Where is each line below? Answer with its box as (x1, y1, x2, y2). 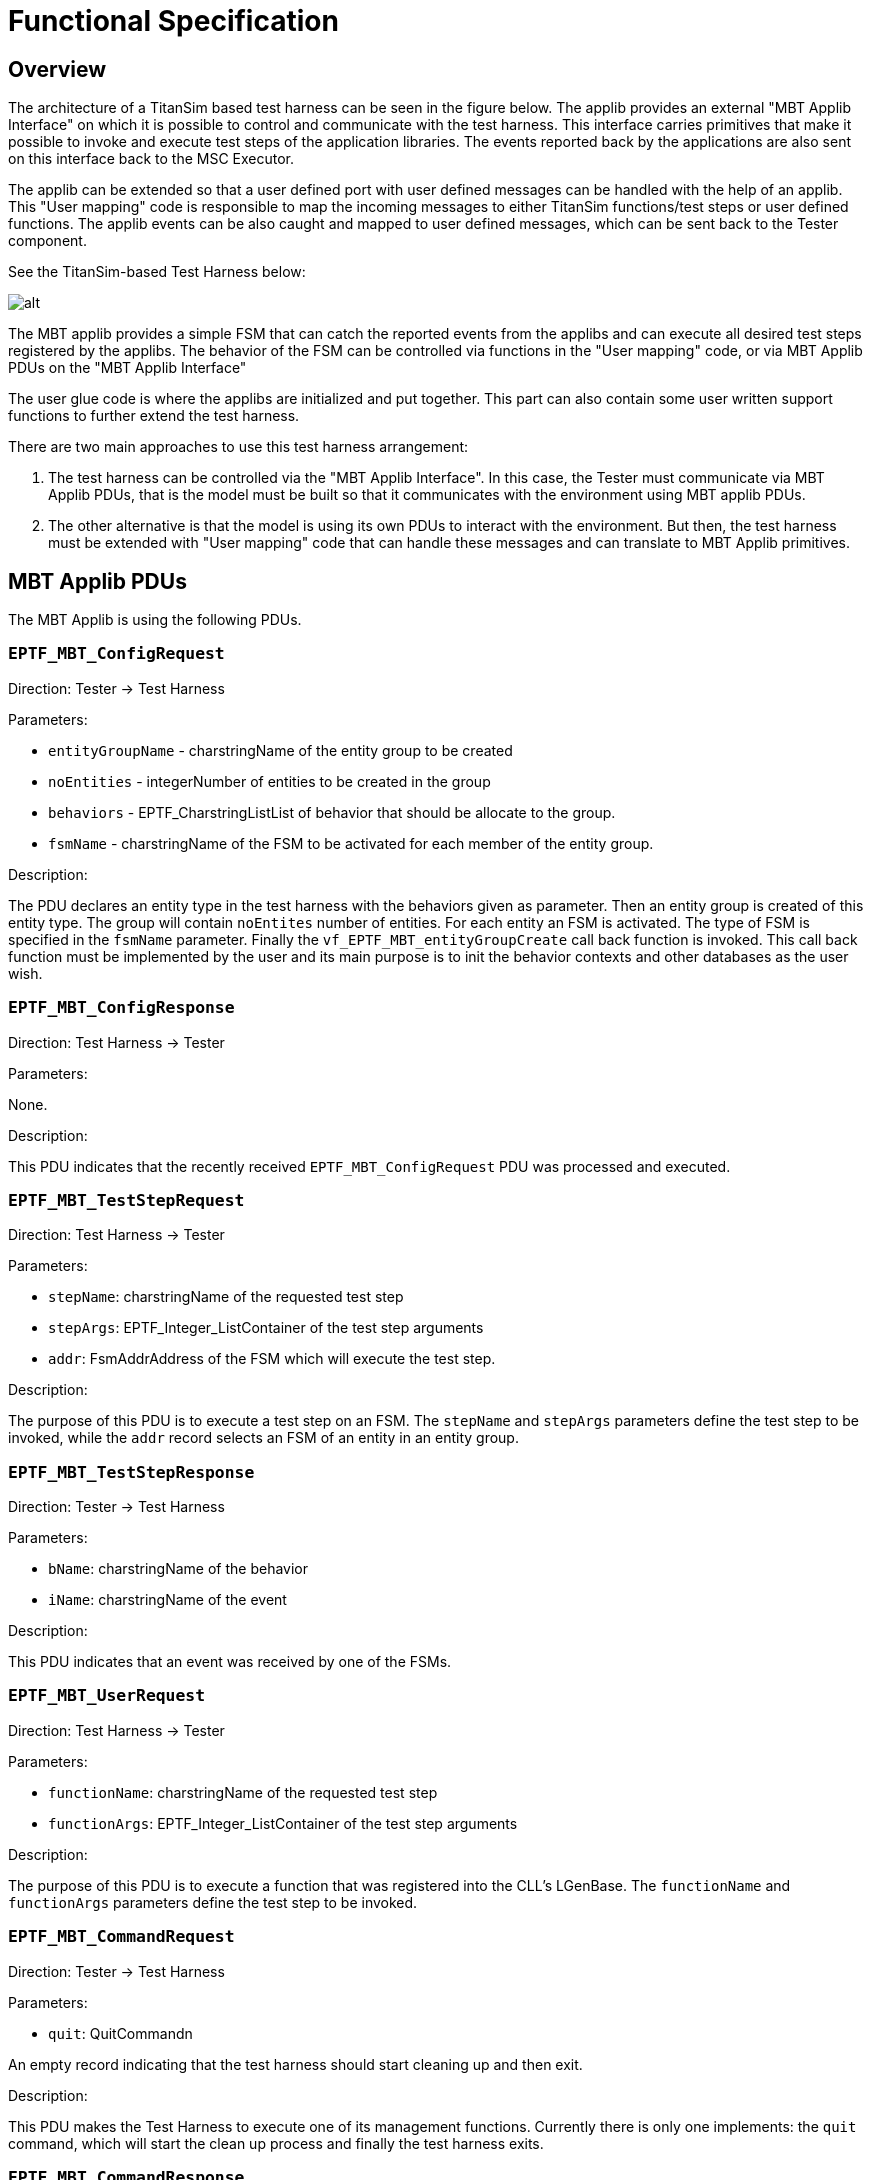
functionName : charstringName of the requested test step (48, 1783, 438, 1801)
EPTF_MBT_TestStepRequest (8, 1190, 245, 1210)
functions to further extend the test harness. (8, 407, 300, 425)
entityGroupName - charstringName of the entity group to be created (48, 741, 513, 759)
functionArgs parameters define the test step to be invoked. (8, 1893, 418, 1911)
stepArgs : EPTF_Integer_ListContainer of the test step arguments (48, 1319, 484, 1337)
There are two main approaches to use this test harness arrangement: (8, 438, 469, 456)
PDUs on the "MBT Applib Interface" (8, 359, 247, 377)
